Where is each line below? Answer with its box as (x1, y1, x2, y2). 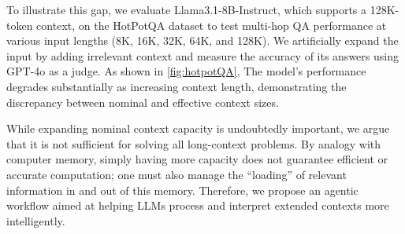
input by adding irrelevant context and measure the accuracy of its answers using (6, 47, 399, 64)
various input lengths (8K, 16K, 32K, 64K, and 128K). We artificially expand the (6, 32, 399, 49)
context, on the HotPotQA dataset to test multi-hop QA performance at (36, 16, 387, 33)
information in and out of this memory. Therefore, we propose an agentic (6, 181, 359, 198)
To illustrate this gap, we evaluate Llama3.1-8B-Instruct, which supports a (6, 2, 367, 17)
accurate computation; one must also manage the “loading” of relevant (6, 166, 347, 182)
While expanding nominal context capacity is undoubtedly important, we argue (6, 120, 390, 137)
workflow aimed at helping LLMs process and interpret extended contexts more (6, 197, 389, 214)
